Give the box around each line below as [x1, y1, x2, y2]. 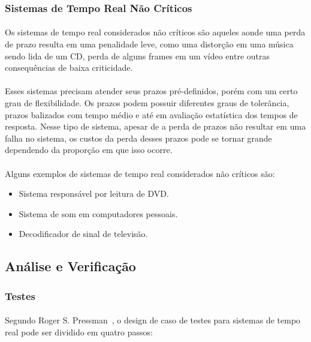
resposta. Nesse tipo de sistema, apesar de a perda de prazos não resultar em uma [5, 120, 306, 133]
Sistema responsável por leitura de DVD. [19, 187, 169, 200]
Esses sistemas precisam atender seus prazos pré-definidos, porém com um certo [5, 85, 298, 97]
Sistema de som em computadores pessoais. [19, 207, 178, 220]
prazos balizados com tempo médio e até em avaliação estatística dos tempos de [5, 108, 298, 121]
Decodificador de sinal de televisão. [19, 227, 148, 240]
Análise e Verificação [5, 257, 136, 275]
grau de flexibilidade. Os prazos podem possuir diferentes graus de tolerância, [5, 97, 289, 109]
